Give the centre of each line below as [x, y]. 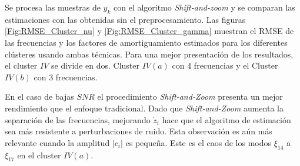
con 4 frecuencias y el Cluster [225, 65]
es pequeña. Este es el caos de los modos [199, 142]
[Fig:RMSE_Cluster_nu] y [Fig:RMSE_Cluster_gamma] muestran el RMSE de [149, 31]
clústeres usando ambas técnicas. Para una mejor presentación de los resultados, [149, 54]
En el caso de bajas [39, 96]
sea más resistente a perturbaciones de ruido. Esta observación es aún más [139, 131]
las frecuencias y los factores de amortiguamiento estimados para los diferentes [146, 42]
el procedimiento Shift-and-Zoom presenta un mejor [190, 96]
